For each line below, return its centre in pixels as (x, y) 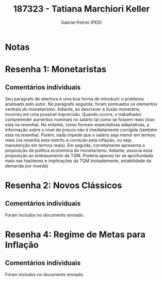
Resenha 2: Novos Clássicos (64, 186)
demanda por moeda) (27, 165)
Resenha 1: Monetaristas (56, 69)
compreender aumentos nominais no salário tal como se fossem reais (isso (80, 119)
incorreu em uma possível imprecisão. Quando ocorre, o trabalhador (73, 114)
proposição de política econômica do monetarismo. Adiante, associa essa (79, 150)
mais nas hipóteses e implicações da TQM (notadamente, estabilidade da (78, 161)
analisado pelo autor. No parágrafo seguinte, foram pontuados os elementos (81, 104)
